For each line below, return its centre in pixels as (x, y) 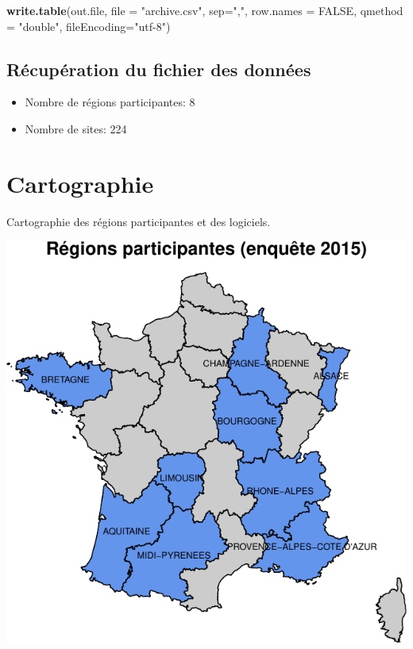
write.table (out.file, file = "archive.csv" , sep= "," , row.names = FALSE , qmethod (205, 10)
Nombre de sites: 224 (76, 128)
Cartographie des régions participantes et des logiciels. (139, 221)
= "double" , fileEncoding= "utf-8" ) (89, 26)
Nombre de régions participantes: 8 (110, 102)
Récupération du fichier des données (159, 69)
